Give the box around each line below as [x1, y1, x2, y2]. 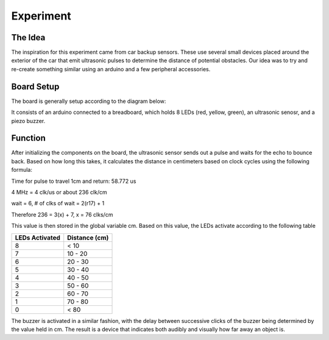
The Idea [11, 32, 46, 43]
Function [11, 133, 46, 143]
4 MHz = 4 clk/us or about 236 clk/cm [11, 189, 108, 196]
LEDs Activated [15, 233, 61, 242]
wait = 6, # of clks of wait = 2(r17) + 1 [11, 200, 105, 207]
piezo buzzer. [11, 117, 46, 124]
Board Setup [11, 81, 60, 91]
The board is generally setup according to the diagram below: [11, 97, 166, 105]
